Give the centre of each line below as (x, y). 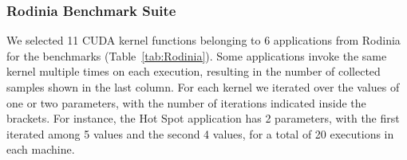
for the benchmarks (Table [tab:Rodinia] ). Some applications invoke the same (197, 55)
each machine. (41, 149)
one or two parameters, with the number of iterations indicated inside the (186, 102)
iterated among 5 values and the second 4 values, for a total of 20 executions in (200, 133)
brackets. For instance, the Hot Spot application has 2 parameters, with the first (203, 118)
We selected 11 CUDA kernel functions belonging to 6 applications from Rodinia (203, 40)
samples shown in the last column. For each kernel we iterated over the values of (203, 87)
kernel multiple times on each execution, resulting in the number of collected (194, 71)
